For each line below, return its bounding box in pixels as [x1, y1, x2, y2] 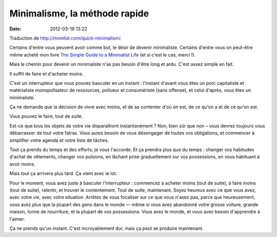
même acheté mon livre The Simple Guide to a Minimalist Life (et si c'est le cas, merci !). [9, 51, 196, 58]
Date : [9, 26, 22, 32]
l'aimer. [9, 216, 25, 222]
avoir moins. [9, 161, 35, 167]
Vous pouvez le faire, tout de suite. [9, 113, 83, 119]
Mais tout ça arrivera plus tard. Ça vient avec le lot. [9, 170, 117, 177]
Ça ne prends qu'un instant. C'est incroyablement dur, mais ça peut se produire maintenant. [9, 225, 204, 231]
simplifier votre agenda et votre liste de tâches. [9, 137, 109, 143]
